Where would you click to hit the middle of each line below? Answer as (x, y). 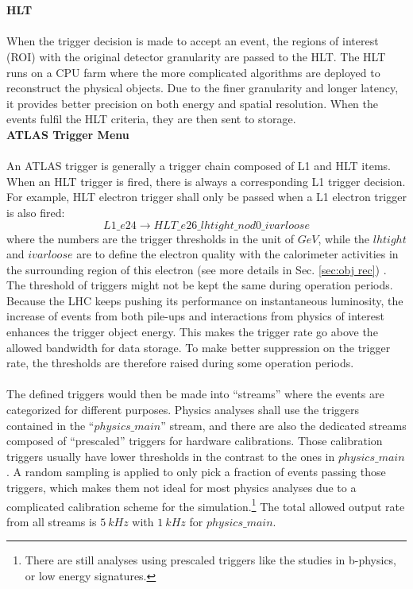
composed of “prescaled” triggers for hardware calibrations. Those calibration (195, 441)
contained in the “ (50, 425)
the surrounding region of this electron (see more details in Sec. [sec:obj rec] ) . (197, 269)
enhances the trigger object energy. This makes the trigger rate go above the (192, 332)
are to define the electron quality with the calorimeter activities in (237, 254)
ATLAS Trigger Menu (68, 134)
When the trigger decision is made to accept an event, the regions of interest (193, 41)
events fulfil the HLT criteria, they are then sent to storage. (151, 119)
